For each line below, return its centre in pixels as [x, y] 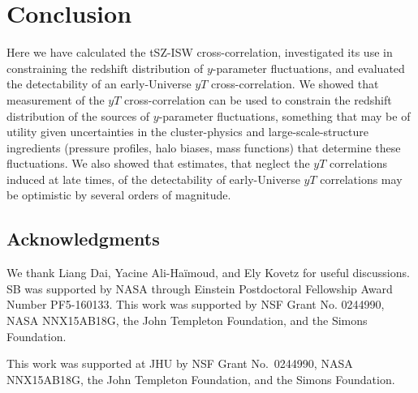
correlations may [361, 179]
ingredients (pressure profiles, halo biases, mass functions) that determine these [204, 147]
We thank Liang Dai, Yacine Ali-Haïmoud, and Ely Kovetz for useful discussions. [208, 273]
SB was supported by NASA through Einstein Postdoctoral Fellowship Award [200, 288]
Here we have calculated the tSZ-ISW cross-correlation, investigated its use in [200, 52]
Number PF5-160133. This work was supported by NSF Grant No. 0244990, [196, 304]
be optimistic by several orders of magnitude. [119, 195]
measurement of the [56, 99]
